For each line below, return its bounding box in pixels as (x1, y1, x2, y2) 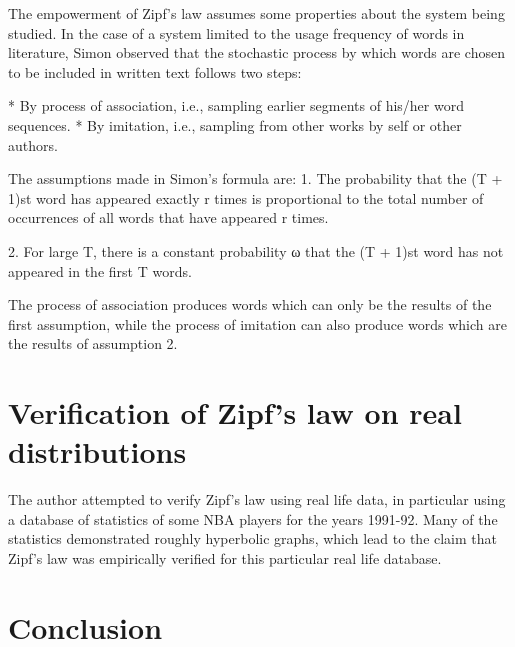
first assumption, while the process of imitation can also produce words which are (8, 313, 507, 334)
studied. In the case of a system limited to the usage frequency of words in (8, 22, 465, 43)
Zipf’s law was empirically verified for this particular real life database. (8, 548, 442, 568)
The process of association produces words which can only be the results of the (8, 294, 492, 315)
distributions (8, 431, 187, 472)
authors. (8, 134, 58, 155)
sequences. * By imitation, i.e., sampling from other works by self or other (8, 114, 462, 135)
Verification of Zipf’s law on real (8, 392, 462, 433)
